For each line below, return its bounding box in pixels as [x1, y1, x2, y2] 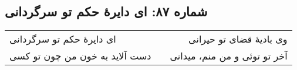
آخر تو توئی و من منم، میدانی [170, 49, 288, 63]
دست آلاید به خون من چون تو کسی [9, 49, 151, 63]
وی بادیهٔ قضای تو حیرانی [188, 32, 288, 46]
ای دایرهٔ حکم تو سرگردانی [9, 32, 116, 46]
